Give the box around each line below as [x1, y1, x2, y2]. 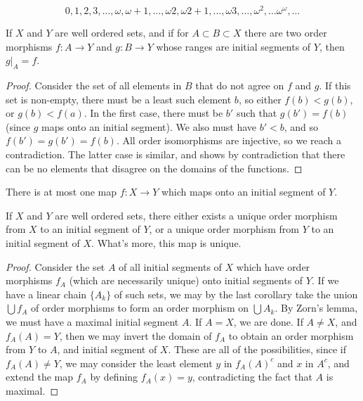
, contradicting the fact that [192, 369, 312, 384]
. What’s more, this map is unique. [91, 236, 242, 250]
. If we [311, 273, 339, 288]
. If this [319, 78, 351, 93]
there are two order [244, 25, 327, 40]
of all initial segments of [119, 259, 222, 274]
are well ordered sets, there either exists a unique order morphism [55, 208, 338, 222]
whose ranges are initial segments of [156, 39, 311, 53]
